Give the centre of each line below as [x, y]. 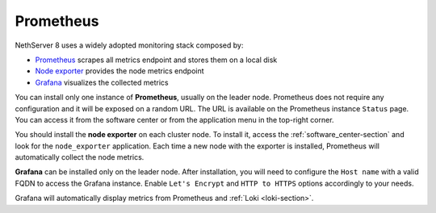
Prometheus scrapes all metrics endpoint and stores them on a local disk [156, 60]
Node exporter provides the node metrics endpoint [120, 71]
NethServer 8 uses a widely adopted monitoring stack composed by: [129, 45]
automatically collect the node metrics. [80, 157]
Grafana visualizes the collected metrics [102, 82]
